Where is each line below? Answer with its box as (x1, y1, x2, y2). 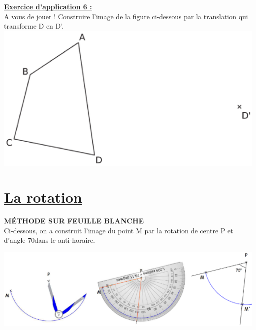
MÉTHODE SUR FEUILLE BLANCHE (4, 216, 144, 226)
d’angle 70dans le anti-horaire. (4, 235, 95, 245)
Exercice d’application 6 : (4, 1, 92, 11)
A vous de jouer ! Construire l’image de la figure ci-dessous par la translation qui (4, 11, 248, 21)
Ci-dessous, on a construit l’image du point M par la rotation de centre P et (4, 225, 233, 235)
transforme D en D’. (4, 21, 64, 31)
